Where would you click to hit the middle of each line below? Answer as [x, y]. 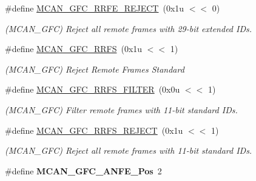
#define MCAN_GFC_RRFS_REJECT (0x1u [94, 130]
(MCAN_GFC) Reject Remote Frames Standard [95, 69]
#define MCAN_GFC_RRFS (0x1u [74, 49]
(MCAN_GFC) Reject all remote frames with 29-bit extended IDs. [129, 28]
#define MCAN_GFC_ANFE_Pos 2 [83, 170]
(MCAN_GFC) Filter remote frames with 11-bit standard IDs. [121, 109]
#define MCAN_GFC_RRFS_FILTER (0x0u [93, 89]
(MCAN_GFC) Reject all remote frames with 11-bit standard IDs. [129, 150]
